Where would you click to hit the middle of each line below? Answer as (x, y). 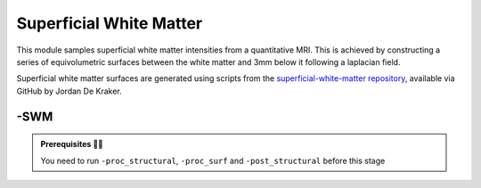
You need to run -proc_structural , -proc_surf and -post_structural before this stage (213, 160)
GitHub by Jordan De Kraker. (69, 91)
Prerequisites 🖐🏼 (72, 144)
